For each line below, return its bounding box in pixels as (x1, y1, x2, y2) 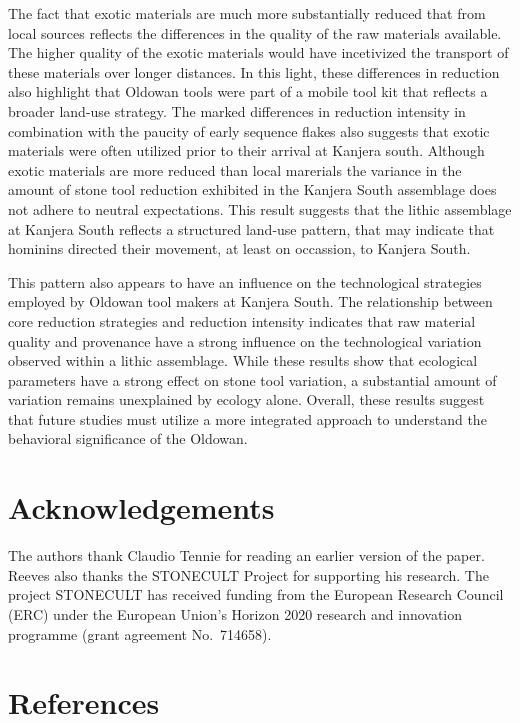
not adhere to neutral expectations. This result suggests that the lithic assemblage (8, 198, 512, 219)
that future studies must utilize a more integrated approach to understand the (8, 408, 487, 429)
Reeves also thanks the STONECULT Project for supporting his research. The (8, 564, 489, 585)
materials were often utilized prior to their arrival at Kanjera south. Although (8, 140, 485, 161)
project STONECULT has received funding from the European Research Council (8, 584, 504, 605)
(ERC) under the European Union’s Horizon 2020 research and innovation (8, 603, 463, 624)
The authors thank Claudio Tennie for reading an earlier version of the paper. (8, 545, 485, 566)
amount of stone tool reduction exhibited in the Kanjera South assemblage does (8, 179, 497, 200)
